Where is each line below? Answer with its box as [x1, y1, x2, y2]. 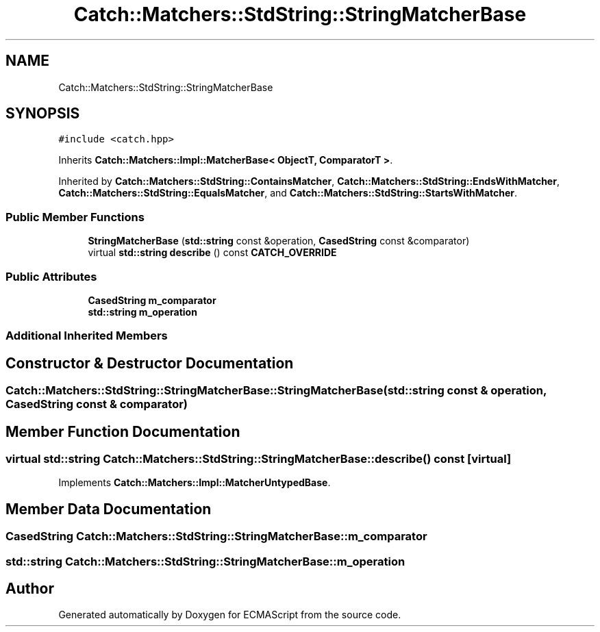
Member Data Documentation [5, 500, 212, 518]
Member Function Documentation [5, 422, 240, 440]
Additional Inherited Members [5, 329, 168, 343]
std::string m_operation [88, 305, 197, 318]
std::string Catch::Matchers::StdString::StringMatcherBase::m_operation [5, 554, 405, 568]
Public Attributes [5, 269, 97, 283]
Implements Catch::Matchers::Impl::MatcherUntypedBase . [58, 477, 331, 489]
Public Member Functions [5, 210, 145, 224]
